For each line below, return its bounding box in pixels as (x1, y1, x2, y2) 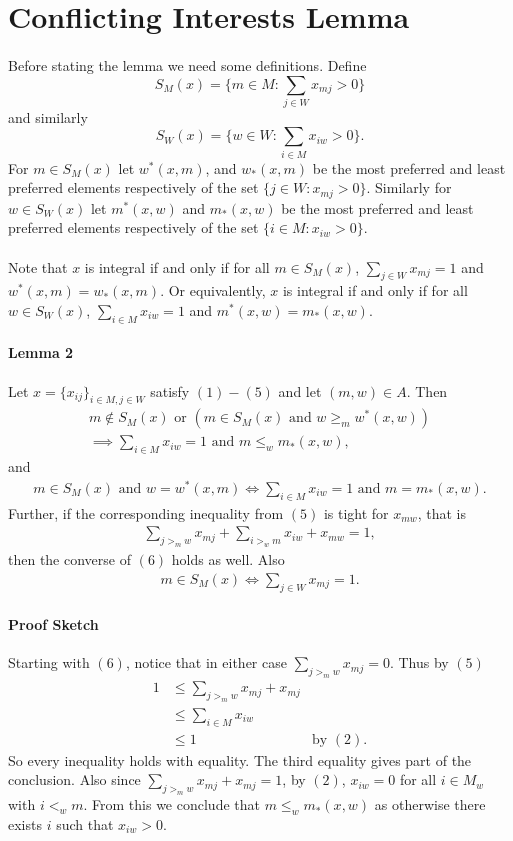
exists (8, 813, 42, 834)
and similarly (8, 106, 88, 127)
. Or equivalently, (160, 280, 266, 301)
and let (278, 380, 322, 401)
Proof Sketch (8, 614, 99, 635)
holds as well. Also (171, 549, 285, 570)
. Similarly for (366, 177, 452, 198)
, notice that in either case (125, 652, 287, 673)
